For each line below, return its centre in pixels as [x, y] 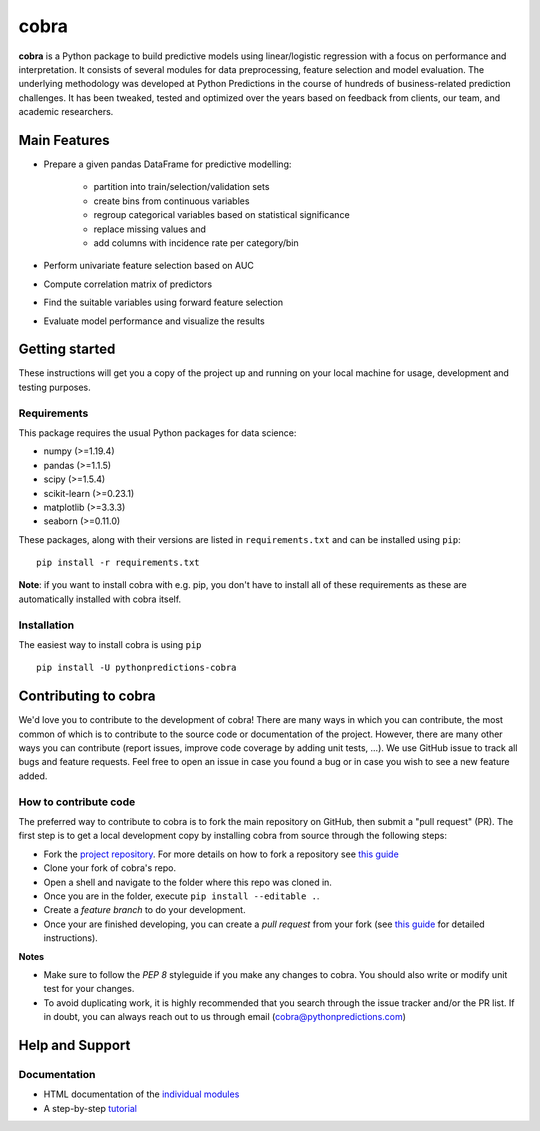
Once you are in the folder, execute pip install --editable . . [181, 896]
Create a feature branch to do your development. [144, 910]
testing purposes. [55, 387]
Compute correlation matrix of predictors [128, 284]
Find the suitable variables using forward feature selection [163, 302]
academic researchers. [66, 112]
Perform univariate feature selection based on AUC [149, 266]
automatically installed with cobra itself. [100, 599]
